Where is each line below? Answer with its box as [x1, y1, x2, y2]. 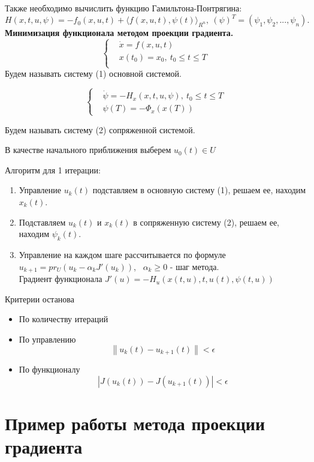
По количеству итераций [19, 313, 108, 325]
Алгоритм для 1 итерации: [5, 163, 101, 176]
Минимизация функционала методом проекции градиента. [5, 26, 234, 39]
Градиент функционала [19, 272, 102, 285]
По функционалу [19, 363, 80, 376]
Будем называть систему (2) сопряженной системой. [5, 123, 195, 136]
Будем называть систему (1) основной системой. [5, 67, 182, 80]
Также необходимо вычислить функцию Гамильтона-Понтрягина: [5, 2, 242, 14]
